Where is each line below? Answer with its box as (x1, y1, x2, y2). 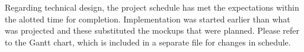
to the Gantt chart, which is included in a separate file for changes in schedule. (5, 35, 291, 48)
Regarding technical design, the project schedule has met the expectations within (5, 1, 299, 13)
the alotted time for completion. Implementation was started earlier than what (5, 12, 290, 25)
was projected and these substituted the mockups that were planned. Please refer (5, 24, 300, 37)
